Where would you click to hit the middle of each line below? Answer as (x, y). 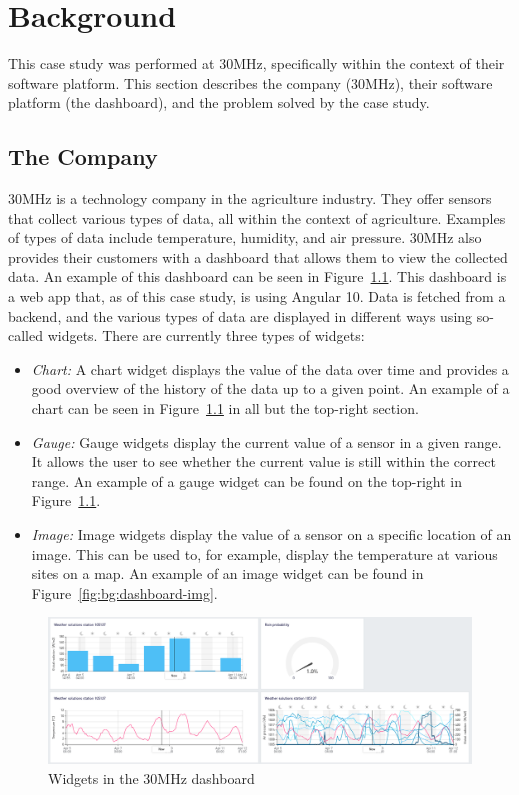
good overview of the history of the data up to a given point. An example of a (270, 388)
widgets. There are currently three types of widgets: (206, 335)
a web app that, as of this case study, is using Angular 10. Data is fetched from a (257, 296)
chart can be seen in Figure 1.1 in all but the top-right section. (225, 408)
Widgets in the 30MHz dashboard (151, 777)
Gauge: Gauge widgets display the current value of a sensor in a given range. (266, 441)
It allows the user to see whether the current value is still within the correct (263, 461)
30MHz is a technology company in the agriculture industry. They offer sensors (250, 198)
